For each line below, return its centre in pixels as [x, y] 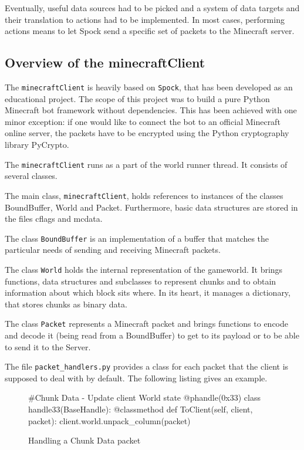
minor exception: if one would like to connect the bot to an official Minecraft [143, 121]
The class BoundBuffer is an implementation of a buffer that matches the [137, 238]
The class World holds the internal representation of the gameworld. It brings [144, 269]
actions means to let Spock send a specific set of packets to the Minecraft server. [150, 31]
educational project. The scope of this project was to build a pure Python [137, 98]
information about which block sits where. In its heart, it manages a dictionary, [148, 292]
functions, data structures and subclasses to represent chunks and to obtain [141, 281]
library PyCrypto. [37, 145]
